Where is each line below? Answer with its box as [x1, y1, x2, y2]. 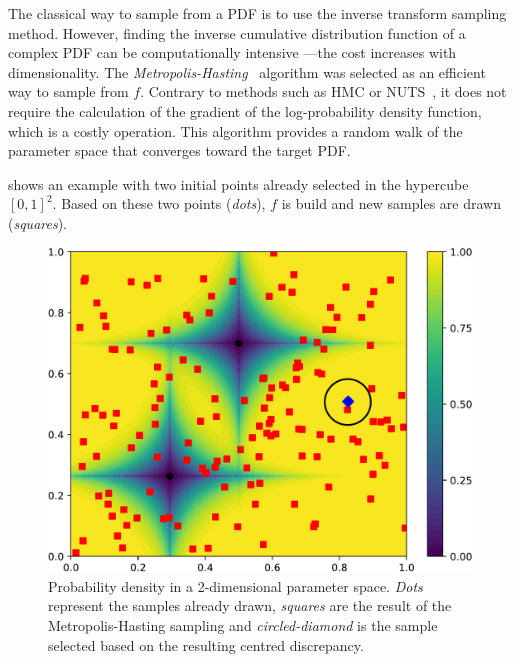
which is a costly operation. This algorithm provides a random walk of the [8, 120, 463, 141]
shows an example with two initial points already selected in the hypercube [8, 173, 469, 194]
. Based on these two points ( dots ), [52, 193, 266, 214]
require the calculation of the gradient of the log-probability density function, [8, 100, 482, 121]
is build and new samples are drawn [281, 193, 501, 214]
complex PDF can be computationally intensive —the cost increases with [8, 42, 457, 63]
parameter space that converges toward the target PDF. [8, 140, 351, 161]
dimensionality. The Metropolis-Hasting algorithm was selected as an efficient [8, 61, 486, 82]
